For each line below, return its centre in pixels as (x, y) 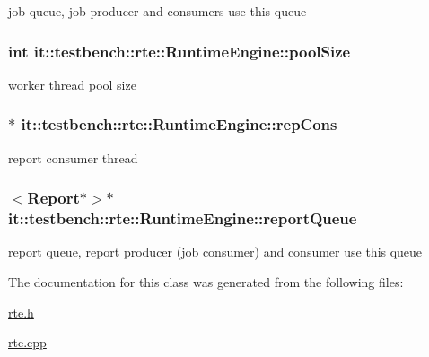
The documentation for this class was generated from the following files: (206, 281)
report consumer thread (73, 157)
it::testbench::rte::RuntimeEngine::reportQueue (183, 218)
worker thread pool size (72, 84)
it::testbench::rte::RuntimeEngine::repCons (179, 124)
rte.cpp (27, 342)
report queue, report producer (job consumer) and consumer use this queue (215, 252)
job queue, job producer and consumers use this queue (158, 11)
